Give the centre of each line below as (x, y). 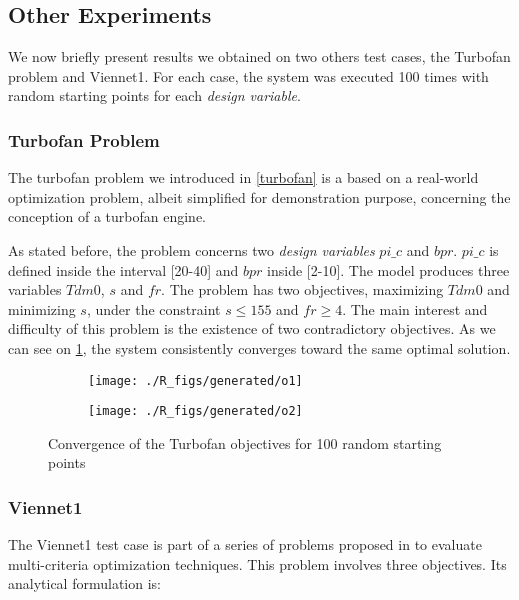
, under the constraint (153, 308)
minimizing (42, 308)
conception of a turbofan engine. (107, 216)
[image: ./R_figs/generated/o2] (195, 411)
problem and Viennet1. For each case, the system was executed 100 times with (248, 75)
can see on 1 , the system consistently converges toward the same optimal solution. (259, 347)
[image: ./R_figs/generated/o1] (195, 380)
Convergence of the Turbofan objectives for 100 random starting (245, 442)
